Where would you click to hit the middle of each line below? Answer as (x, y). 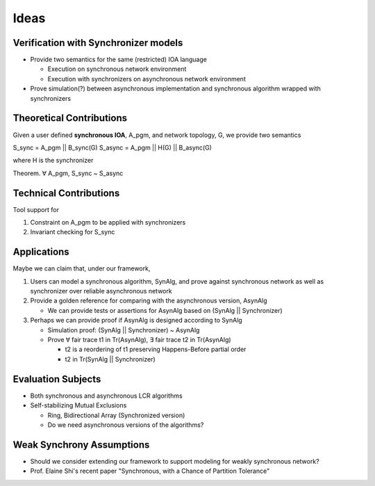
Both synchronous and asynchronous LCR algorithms (107, 396)
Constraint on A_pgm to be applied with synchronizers (108, 222)
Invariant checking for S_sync (73, 232)
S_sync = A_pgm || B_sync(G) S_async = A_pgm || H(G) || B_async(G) (112, 147)
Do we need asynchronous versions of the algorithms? (126, 425)
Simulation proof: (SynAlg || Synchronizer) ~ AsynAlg (124, 330)
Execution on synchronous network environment (117, 69)
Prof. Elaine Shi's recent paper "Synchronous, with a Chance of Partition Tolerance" (150, 471)
